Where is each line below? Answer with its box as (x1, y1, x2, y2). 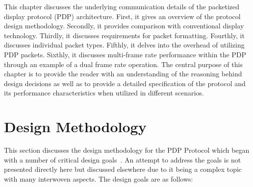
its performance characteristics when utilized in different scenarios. (4, 88, 204, 98)
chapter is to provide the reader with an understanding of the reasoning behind (4, 69, 242, 79)
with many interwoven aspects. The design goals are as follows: (4, 173, 193, 184)
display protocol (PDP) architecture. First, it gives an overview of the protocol (4, 11, 241, 21)
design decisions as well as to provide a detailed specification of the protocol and (4, 78, 246, 88)
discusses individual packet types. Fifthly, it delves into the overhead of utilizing (4, 40, 245, 50)
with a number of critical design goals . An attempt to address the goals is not (4, 154, 241, 164)
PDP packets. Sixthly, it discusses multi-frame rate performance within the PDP (4, 49, 247, 59)
